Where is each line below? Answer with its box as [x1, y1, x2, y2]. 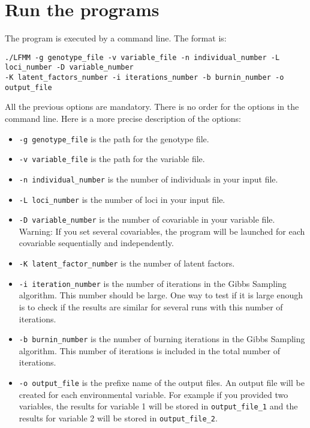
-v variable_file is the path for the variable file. [19, 152, 205, 165]
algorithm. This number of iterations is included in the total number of [19, 344, 280, 357]
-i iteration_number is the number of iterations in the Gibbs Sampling [19, 277, 287, 289]
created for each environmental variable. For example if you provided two [19, 388, 288, 400]
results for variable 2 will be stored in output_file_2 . [19, 411, 218, 424]
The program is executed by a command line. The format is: [5, 32, 227, 44]
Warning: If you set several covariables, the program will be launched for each [19, 225, 305, 237]
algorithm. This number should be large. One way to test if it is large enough [19, 289, 303, 301]
